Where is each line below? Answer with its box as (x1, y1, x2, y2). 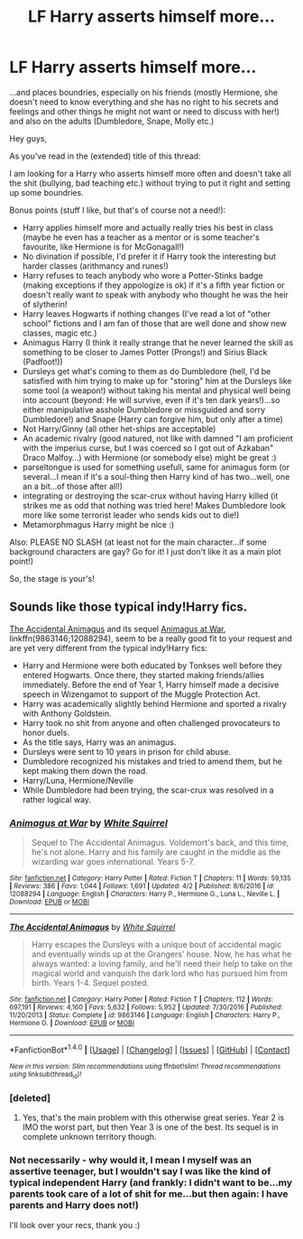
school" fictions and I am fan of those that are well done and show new (22, 317, 287, 328)
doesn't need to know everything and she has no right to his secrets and (9, 96, 279, 107)
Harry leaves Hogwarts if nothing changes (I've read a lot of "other (22, 308, 271, 319)
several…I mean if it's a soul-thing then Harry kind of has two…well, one (22, 471, 290, 482)
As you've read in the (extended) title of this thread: (9, 151, 201, 161)
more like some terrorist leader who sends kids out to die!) (22, 509, 240, 520)
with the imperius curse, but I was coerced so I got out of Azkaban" (22, 442, 274, 453)
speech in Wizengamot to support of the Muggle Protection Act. (22, 688, 261, 700)
